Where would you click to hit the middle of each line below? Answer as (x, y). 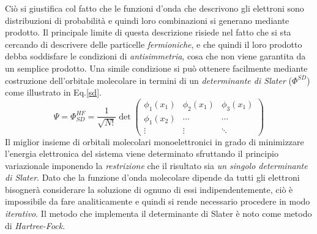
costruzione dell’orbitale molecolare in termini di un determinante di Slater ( (148, 80)
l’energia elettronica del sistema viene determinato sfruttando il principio (142, 153)
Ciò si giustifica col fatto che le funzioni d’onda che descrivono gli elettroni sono (155, 8)
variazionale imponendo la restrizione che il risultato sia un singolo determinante (156, 165)
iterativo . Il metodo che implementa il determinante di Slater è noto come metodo (158, 213)
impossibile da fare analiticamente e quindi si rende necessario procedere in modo (158, 201)
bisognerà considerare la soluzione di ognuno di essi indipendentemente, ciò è (149, 189)
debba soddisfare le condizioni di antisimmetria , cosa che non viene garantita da (155, 56)
